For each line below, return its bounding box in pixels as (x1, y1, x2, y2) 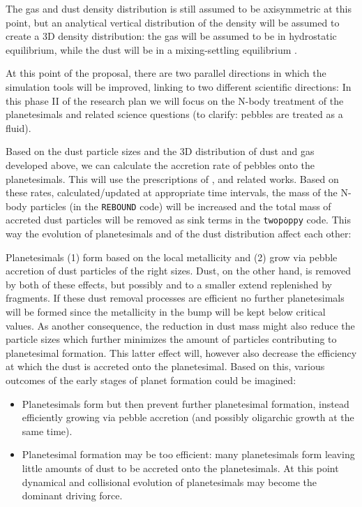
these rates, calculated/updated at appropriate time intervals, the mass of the (6, 185, 338, 200)
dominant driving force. (22, 488, 123, 503)
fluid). (6, 120, 31, 135)
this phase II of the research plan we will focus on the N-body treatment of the (6, 93, 344, 108)
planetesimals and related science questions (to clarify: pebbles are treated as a (6, 107, 343, 122)
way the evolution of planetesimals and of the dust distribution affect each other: (6, 226, 352, 241)
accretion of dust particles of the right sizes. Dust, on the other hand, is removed (6, 263, 352, 278)
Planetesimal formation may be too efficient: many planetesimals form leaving (22, 447, 355, 462)
